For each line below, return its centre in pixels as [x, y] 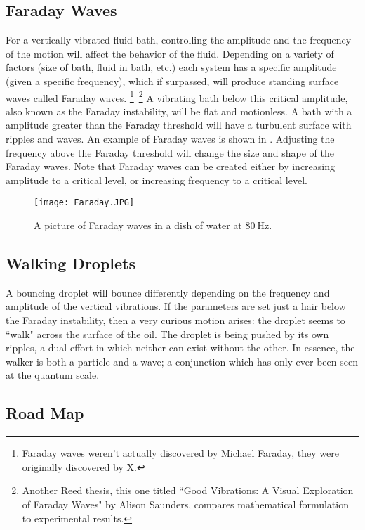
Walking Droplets [71, 263]
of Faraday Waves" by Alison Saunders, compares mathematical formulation [185, 504]
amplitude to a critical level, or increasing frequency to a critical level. [157, 180]
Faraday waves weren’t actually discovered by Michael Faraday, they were [180, 453]
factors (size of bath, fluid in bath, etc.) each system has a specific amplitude [171, 67]
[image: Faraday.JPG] [84, 203]
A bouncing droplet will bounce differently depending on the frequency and [168, 292]
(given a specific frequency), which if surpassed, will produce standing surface [172, 80]
